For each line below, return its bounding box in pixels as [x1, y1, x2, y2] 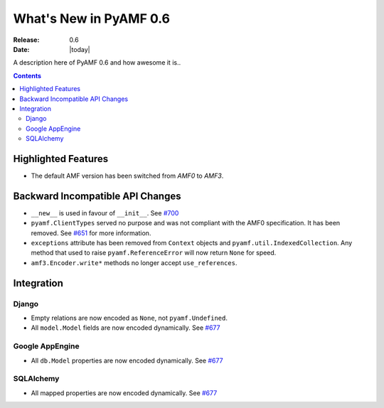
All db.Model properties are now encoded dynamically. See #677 [31, 356, 223, 365]
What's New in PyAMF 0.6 [13, 11, 171, 26]
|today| [69, 45, 90, 53]
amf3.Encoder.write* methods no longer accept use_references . [31, 258, 238, 267]
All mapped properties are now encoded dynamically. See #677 [31, 388, 218, 397]
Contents [13, 71, 42, 80]
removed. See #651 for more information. [31, 228, 151, 237]
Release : [13, 36, 40, 44]
